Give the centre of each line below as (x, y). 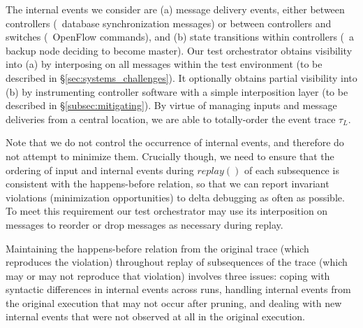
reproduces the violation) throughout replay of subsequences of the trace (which (177, 262)
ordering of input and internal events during (100, 170)
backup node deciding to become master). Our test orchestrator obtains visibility (179, 50)
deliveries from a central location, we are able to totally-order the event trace (171, 119)
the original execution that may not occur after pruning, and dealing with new (174, 302)
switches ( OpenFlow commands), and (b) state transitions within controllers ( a (180, 37)
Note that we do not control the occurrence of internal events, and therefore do (175, 142)
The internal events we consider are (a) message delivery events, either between (175, 9)
